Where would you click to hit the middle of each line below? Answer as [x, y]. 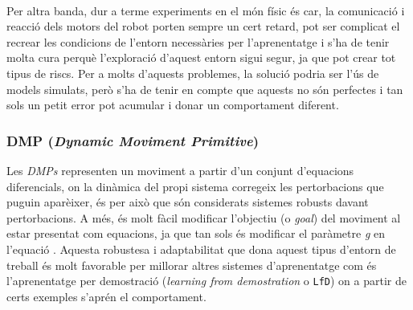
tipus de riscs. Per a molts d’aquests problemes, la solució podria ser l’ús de [193, 73]
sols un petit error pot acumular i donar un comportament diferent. [173, 105]
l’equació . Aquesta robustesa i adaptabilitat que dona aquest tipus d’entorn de [201, 249]
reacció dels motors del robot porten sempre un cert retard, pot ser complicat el [203, 26]
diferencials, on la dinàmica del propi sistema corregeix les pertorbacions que [195, 186]
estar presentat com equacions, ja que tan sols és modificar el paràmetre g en [196, 233]
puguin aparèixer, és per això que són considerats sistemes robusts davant [188, 202]
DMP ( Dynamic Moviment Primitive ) [133, 140]
